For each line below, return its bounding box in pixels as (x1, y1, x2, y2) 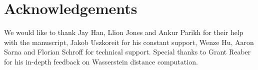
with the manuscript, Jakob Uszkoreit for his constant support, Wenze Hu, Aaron (4, 36, 254, 47)
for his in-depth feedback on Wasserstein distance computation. (4, 56, 198, 66)
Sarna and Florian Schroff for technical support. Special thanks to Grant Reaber (4, 46, 251, 57)
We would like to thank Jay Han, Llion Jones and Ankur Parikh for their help (4, 27, 243, 37)
